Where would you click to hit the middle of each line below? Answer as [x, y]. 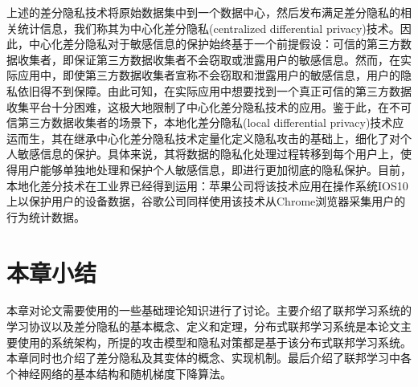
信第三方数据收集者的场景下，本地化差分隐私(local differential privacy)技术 [200, 122]
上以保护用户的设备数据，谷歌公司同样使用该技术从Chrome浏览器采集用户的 [206, 201]
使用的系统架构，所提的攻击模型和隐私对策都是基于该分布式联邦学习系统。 [214, 342]
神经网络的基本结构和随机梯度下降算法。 [124, 373]
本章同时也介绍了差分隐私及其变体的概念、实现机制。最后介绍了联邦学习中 [203, 358]
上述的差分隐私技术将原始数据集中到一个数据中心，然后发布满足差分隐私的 [203, 12]
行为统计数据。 [46, 216]
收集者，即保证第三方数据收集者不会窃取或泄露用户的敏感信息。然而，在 [209, 59]
